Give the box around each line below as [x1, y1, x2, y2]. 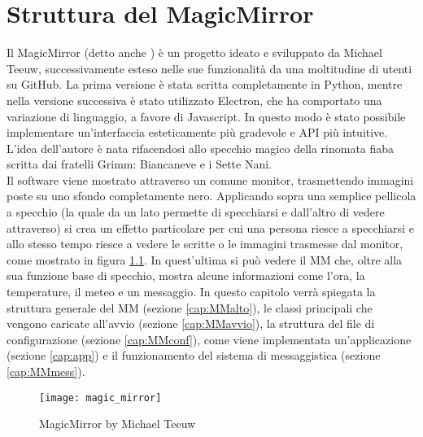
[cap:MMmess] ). [7, 363, 85, 379]
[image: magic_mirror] [39, 391, 162, 404]
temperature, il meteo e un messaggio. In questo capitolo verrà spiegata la [7, 283, 376, 300]
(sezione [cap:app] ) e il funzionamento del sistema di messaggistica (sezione [7, 347, 381, 364]
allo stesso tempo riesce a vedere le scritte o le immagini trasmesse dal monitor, [7, 235, 403, 252]
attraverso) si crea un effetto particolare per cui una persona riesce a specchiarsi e [7, 219, 414, 236]
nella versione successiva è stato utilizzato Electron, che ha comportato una [7, 91, 382, 108]
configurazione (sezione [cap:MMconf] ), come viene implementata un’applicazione [7, 330, 412, 347]
